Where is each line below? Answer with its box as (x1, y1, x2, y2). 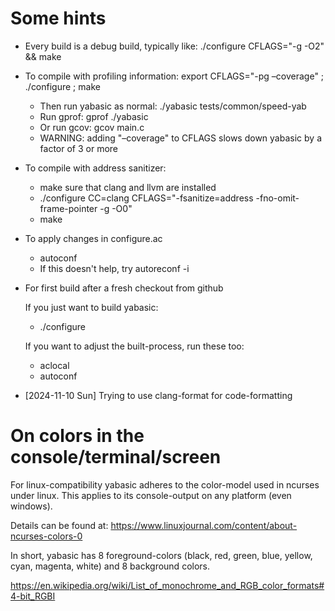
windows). (10, 500, 53, 512)
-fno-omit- (255, 192, 300, 204)
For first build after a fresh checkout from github (24, 282, 224, 294)
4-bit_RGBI (10, 590, 56, 602)
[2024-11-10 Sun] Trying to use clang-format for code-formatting (24, 389, 293, 401)
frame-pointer (39, 202, 98, 214)
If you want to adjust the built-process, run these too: (24, 340, 245, 352)
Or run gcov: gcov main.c (39, 121, 145, 133)
